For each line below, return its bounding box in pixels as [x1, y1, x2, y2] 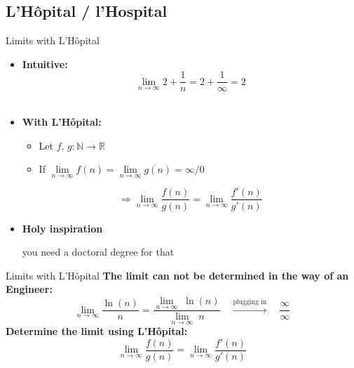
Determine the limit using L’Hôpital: [6, 324, 188, 339]
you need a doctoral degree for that [22, 244, 175, 259]
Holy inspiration [22, 221, 103, 235]
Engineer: [6, 282, 53, 296]
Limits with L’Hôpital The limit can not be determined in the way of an [6, 268, 349, 282]
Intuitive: [22, 56, 68, 71]
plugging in [233, 298, 267, 305]
